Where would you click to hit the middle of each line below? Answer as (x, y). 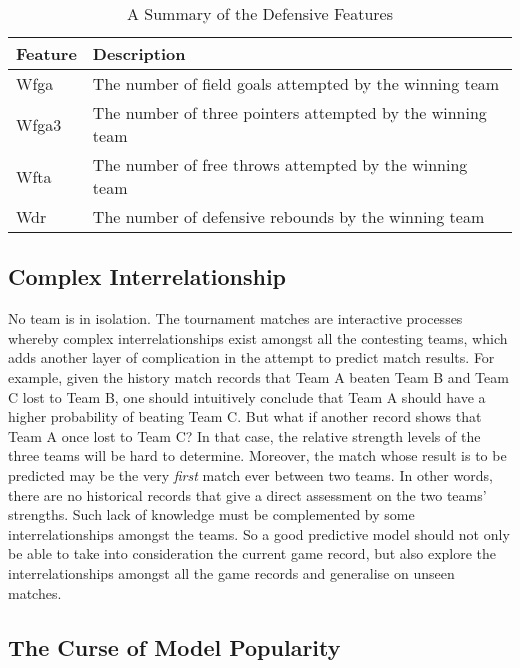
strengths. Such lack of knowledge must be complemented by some (211, 514)
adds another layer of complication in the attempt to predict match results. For (251, 357)
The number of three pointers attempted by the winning (289, 112)
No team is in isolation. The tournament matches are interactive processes (235, 318)
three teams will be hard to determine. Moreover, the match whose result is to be (257, 455)
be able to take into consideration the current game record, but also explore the (252, 553)
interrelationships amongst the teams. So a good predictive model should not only (259, 533)
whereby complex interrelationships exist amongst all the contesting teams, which (258, 337)
